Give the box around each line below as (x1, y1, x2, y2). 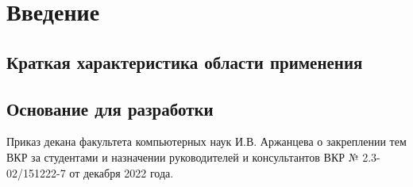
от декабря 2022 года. (69, 164, 174, 181)
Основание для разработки (6, 96, 214, 120)
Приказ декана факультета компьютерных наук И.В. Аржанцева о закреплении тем (6, 133, 407, 150)
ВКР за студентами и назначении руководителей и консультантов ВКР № (6, 148, 359, 165)
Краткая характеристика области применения (6, 49, 363, 74)
